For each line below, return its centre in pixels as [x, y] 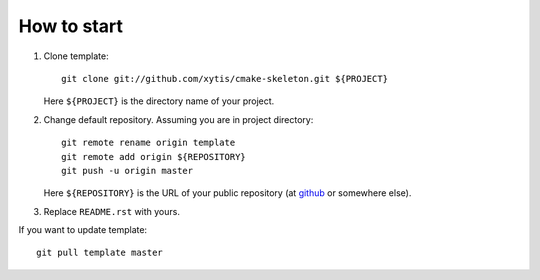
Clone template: [76, 56]
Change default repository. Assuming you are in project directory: [178, 119]
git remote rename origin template [148, 143]
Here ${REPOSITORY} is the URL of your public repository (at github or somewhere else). [227, 193]
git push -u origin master [127, 170]
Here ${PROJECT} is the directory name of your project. [159, 101]
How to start [71, 26]
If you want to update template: [83, 230]
